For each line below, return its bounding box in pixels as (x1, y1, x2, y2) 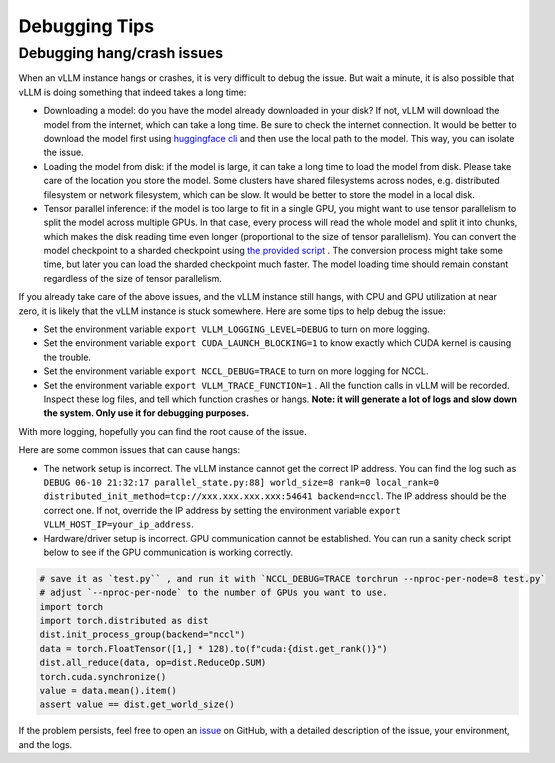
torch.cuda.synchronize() (39, 671, 167, 682)
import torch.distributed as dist (39, 615, 209, 627)
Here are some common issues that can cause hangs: (18, 444, 240, 456)
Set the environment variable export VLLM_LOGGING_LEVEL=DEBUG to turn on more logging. (43, 323, 430, 335)
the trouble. (43, 351, 92, 363)
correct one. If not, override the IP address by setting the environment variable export (43, 504, 402, 516)
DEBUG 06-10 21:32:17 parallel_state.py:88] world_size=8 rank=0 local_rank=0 (43, 476, 440, 488)
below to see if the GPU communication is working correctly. (43, 546, 294, 558)
